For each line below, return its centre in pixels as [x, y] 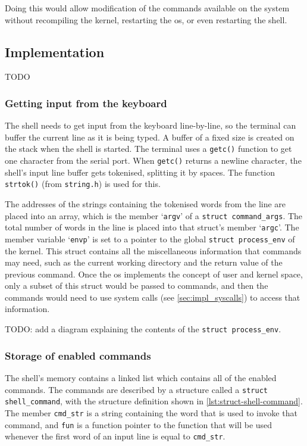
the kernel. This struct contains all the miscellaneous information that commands [153, 250]
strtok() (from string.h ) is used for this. [83, 184]
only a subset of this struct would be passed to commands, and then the [137, 286]
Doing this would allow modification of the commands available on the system [147, 8]
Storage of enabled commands [78, 355]
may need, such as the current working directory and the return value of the [144, 262]
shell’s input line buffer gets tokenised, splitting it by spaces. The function [140, 172]
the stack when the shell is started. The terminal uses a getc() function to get [148, 149]
